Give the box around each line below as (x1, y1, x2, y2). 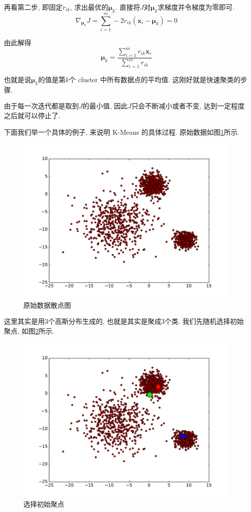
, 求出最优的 (70, 2, 108, 12)
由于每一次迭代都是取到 (4, 101, 79, 111)
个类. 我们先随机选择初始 (164, 316, 244, 326)
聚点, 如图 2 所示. (4, 325, 54, 335)
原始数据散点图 (23, 300, 71, 310)
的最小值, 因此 (82, 101, 128, 111)
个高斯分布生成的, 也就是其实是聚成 (48, 316, 161, 326)
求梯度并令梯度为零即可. (158, 2, 235, 12)
